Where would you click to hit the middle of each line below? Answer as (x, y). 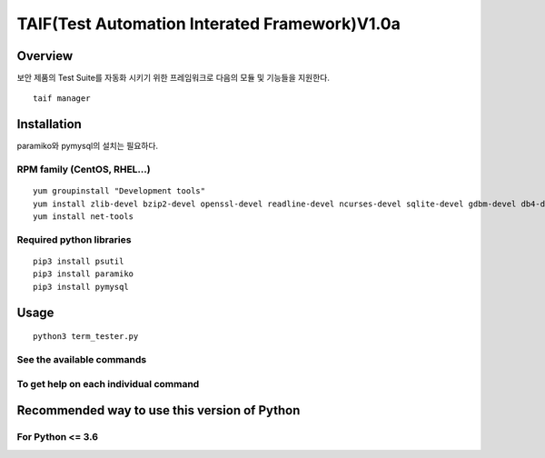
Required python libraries (74, 239)
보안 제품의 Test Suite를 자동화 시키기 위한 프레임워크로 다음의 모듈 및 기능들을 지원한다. (173, 78)
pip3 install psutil (79, 262)
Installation (49, 124)
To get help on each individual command (108, 383)
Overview (45, 56)
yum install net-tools (84, 217)
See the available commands (82, 359)
